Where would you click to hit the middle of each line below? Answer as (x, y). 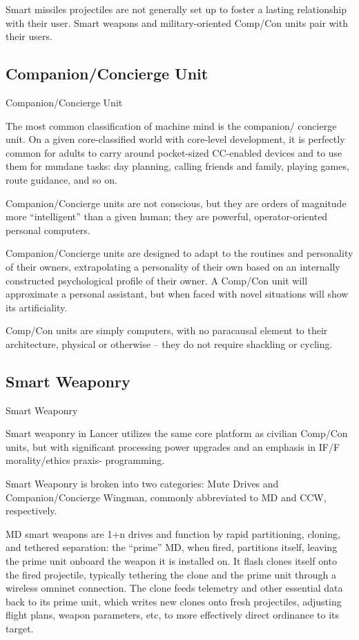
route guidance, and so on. (61, 179)
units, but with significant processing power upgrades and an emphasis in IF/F (173, 446)
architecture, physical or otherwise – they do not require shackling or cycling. (169, 343)
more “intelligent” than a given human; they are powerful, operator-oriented (167, 216)
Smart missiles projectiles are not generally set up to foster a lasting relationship (176, 9)
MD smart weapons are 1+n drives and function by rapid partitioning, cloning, (173, 533)
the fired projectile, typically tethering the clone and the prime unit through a (171, 574)
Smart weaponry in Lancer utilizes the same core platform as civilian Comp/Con (177, 433)
